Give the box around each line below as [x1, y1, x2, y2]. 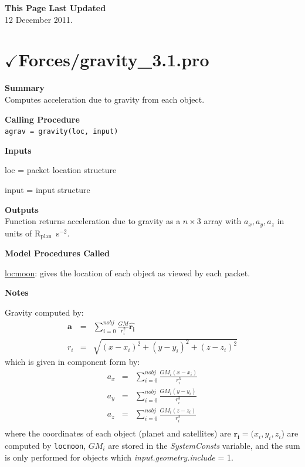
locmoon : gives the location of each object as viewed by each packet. [5, 266, 250, 279]
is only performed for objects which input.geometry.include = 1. [5, 451, 233, 463]
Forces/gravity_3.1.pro [18, 48, 209, 72]
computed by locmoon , [5, 439, 86, 451]
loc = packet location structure [5, 164, 117, 176]
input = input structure [5, 183, 90, 195]
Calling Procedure [5, 113, 80, 125]
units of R [5, 226, 41, 239]
